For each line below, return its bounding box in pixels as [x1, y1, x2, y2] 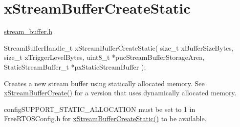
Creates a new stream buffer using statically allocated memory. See [4, 78, 205, 88]
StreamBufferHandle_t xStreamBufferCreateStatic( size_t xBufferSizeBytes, [4, 42, 234, 53]
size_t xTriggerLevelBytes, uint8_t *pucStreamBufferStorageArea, [4, 52, 205, 62]
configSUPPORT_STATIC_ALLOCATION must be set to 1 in [4, 104, 196, 114]
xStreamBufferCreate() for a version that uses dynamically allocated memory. [4, 88, 237, 98]
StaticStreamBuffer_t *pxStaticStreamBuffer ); [4, 61, 146, 72]
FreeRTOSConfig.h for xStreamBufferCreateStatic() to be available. [4, 113, 207, 124]
